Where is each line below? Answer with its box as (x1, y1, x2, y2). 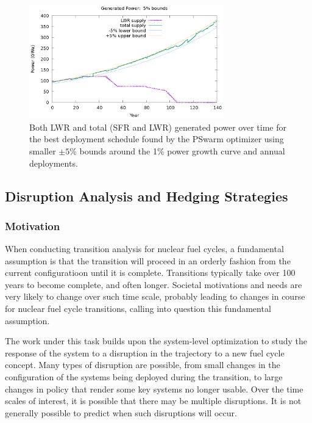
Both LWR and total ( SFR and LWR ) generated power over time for (29, 120, 286, 133)
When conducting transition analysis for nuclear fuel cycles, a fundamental (5, 242, 284, 255)
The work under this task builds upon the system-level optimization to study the (5, 334, 307, 347)
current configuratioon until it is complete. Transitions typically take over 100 (5, 266, 296, 279)
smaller (29, 144, 56, 157)
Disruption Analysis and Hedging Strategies (5, 186, 288, 205)
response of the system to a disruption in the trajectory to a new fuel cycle (5, 346, 285, 359)
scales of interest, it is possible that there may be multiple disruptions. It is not (5, 394, 302, 407)
